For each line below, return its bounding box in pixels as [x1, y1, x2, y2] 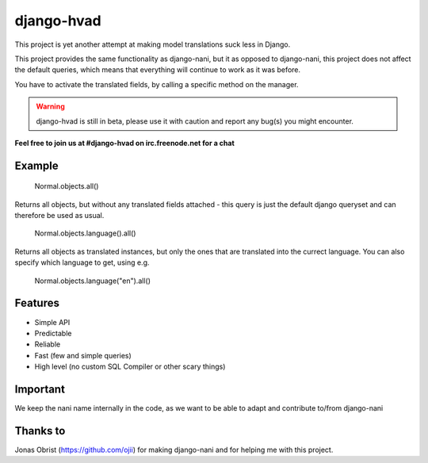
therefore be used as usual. [14, 211, 105, 220]
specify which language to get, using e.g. [14, 258, 150, 267]
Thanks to [14, 424, 66, 438]
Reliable [34, 339, 61, 349]
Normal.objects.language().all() [34, 228, 136, 238]
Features [14, 297, 59, 310]
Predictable [34, 328, 72, 338]
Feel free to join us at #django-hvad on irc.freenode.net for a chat [14, 138, 235, 147]
